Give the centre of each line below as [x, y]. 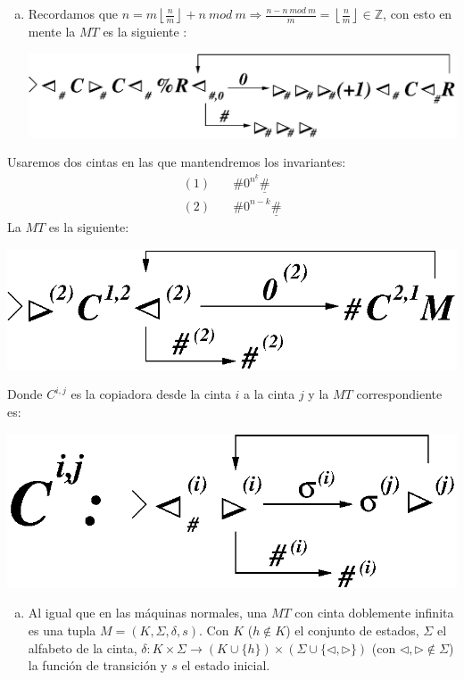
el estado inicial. [226, 665]
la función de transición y [98, 665]
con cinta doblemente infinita [374, 613]
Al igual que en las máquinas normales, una [148, 613]
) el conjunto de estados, [352, 630]
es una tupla [62, 630]
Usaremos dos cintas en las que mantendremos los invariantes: [177, 162]
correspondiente [399, 394]
